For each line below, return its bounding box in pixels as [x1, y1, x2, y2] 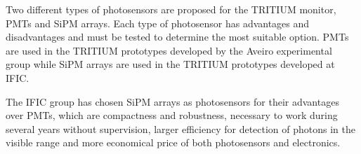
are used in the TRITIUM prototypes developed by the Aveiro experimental [6, 43, 332, 57]
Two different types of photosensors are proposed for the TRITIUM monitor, [6, 2, 336, 16]
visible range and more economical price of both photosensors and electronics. [6, 135, 341, 150]
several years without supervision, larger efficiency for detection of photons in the [6, 121, 356, 136]
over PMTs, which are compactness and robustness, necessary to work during [6, 108, 338, 122]
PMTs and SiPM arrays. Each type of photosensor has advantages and [6, 15, 310, 30]
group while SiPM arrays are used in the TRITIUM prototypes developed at [6, 57, 335, 71]
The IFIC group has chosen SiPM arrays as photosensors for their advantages [6, 94, 339, 108]
